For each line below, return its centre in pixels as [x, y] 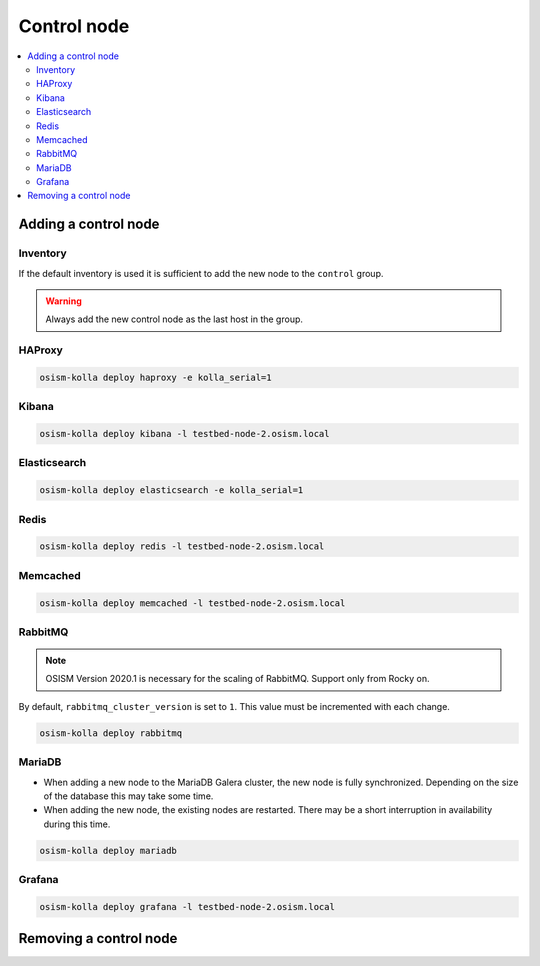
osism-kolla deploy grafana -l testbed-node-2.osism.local [187, 906]
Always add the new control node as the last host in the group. [174, 319]
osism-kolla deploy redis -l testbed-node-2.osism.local [182, 546]
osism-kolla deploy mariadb [108, 850]
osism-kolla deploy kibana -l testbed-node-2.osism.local [184, 434]
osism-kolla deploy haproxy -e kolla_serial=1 [155, 377]
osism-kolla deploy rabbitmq [111, 733]
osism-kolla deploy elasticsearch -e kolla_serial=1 [171, 490]
